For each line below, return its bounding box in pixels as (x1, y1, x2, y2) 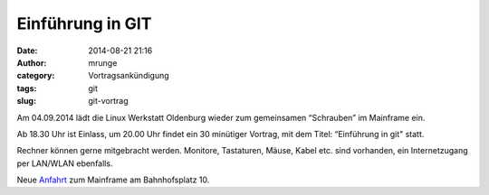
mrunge (88, 57, 118, 68)
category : (16, 70, 55, 81)
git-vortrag (88, 96, 129, 107)
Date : (16, 45, 38, 56)
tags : (16, 82, 37, 94)
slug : (16, 96, 36, 107)
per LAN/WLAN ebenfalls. (16, 158, 113, 169)
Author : (16, 57, 47, 68)
